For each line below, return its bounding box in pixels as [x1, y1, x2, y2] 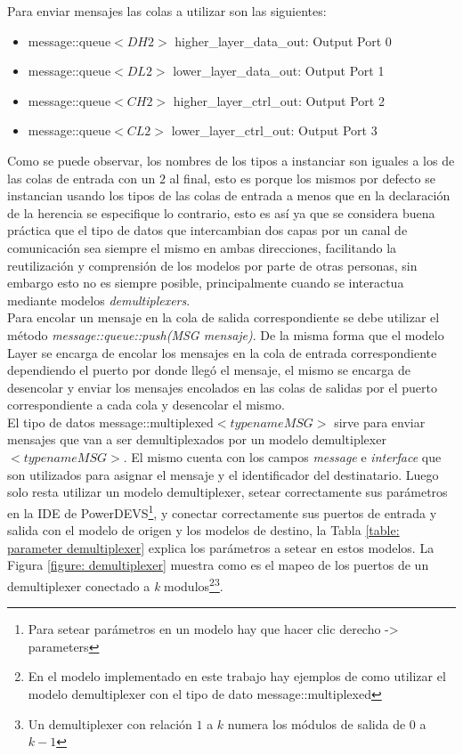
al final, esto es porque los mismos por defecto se [169, 168, 435, 187]
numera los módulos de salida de [227, 714, 406, 733]
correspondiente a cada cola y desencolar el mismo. [7, 395, 285, 414]
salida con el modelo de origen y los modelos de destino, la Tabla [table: [7, 521, 400, 540]
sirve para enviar [334, 412, 426, 431]
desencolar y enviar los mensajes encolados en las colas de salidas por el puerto [7, 377, 438, 396]
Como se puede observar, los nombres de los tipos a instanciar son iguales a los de [7, 150, 455, 169]
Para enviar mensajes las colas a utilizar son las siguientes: [7, 2, 327, 20]
